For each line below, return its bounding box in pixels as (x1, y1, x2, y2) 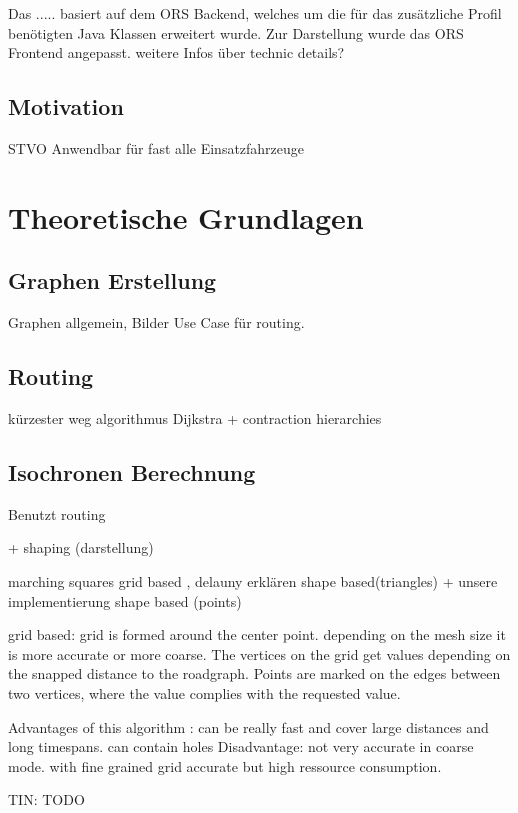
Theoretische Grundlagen (8, 196, 364, 237)
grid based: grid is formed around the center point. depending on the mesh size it (8, 624, 506, 645)
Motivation (8, 91, 124, 122)
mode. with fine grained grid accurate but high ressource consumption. (8, 755, 442, 776)
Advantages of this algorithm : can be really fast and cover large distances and (8, 716, 489, 737)
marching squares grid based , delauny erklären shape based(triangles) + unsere (8, 570, 498, 591)
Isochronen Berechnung (8, 456, 256, 487)
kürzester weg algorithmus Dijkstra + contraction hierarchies (8, 407, 382, 428)
